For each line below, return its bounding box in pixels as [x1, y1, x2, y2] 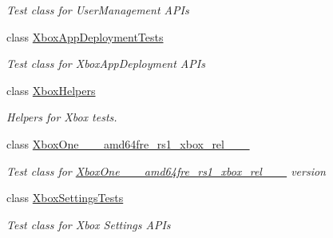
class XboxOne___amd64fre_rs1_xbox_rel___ [6, 135, 250, 152]
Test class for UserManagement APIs [6, 2, 189, 18]
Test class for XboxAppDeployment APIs [6, 55, 205, 72]
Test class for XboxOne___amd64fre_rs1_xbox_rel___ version [6, 162, 326, 179]
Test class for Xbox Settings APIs [6, 216, 171, 232]
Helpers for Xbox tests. [6, 109, 117, 125]
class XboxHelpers [6, 81, 96, 98]
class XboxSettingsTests [6, 189, 124, 206]
